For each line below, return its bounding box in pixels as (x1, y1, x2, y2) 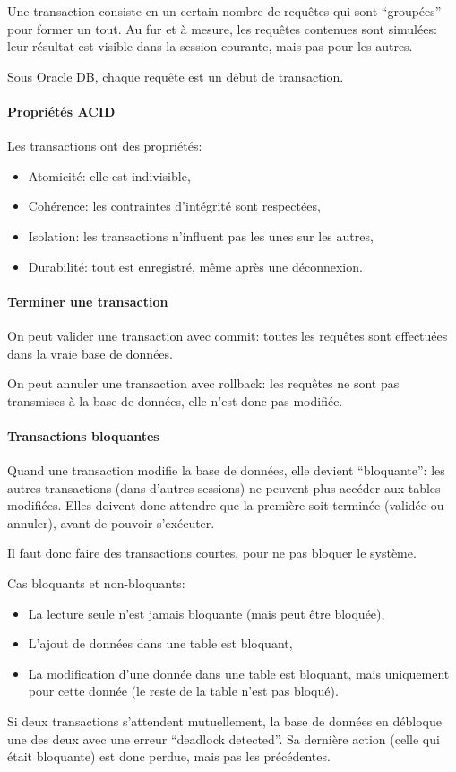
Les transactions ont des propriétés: (7, 136, 202, 155)
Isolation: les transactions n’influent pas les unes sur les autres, (28, 226, 374, 245)
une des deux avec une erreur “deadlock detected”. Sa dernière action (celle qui (7, 729, 440, 748)
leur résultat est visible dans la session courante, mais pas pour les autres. (7, 37, 413, 56)
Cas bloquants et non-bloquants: (7, 574, 185, 593)
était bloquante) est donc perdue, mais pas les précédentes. (7, 747, 331, 766)
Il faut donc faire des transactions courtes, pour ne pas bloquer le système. (7, 543, 417, 562)
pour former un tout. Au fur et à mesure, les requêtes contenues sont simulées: (7, 19, 437, 38)
